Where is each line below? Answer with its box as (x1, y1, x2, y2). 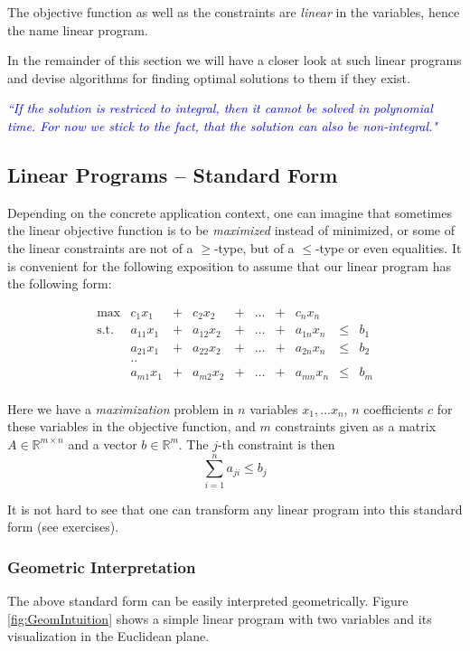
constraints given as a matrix (275, 417, 437, 436)
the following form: (7, 274, 112, 293)
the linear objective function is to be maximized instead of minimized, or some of (7, 221, 455, 240)
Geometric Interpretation (7, 555, 196, 578)
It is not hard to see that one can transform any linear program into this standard (7, 499, 463, 518)
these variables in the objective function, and (7, 417, 256, 436)
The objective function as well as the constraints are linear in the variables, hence (7, 3, 460, 21)
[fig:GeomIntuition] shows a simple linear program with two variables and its (7, 609, 432, 627)
